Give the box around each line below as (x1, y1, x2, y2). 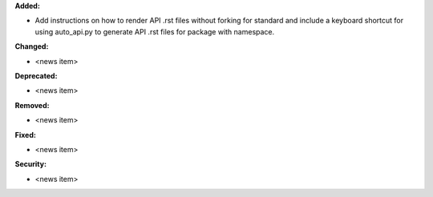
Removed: (14, 100, 50, 110)
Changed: (14, 42, 49, 51)
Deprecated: (14, 70, 58, 80)
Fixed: (14, 130, 36, 139)
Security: (14, 159, 47, 169)
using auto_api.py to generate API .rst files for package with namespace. (34, 26, 275, 36)
